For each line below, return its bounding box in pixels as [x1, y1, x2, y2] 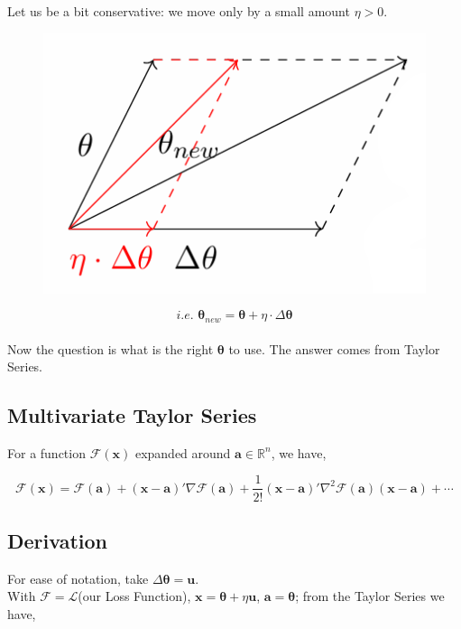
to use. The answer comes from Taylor [228, 339, 440, 358]
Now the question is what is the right [7, 339, 214, 358]
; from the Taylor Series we [295, 587, 445, 606]
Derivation [7, 526, 107, 554]
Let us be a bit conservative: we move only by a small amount [7, 2, 350, 20]
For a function [7, 443, 86, 462]
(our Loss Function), [78, 587, 191, 606]
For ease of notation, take [7, 568, 149, 587]
